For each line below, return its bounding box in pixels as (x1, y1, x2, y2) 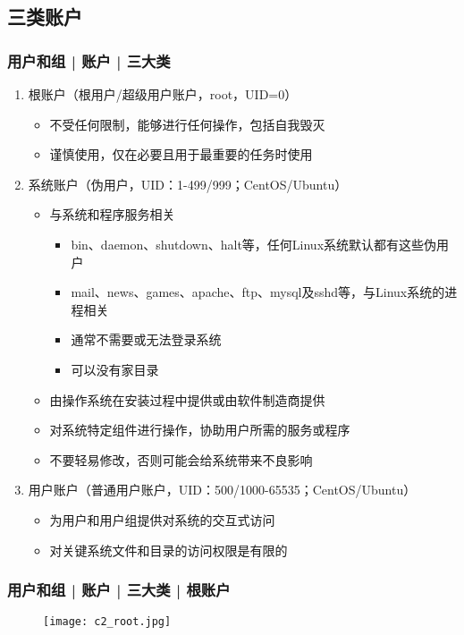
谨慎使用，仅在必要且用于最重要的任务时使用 (49, 145, 313, 164)
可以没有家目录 (71, 360, 159, 378)
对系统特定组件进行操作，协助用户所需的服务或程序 (49, 420, 350, 439)
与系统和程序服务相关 (49, 205, 175, 224)
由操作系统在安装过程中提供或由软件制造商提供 (49, 390, 325, 409)
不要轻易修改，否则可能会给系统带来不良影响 (49, 450, 313, 469)
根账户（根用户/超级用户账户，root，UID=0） (28, 85, 298, 103)
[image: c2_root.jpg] (43, 615, 172, 629)
